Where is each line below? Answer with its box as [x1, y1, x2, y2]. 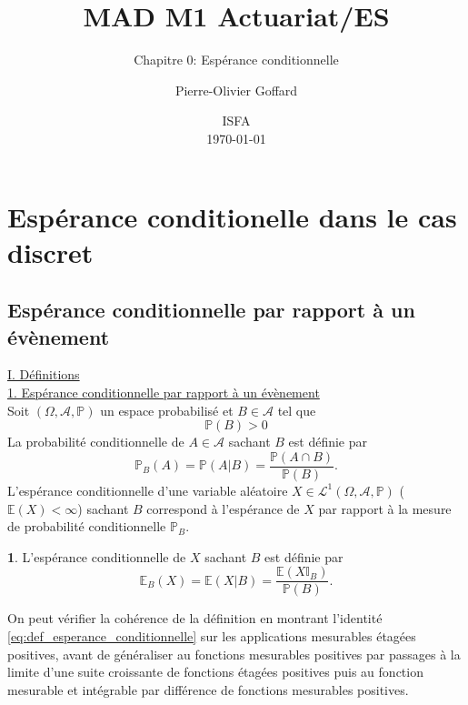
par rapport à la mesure [318, 499, 452, 518]
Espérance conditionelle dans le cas [7, 197, 457, 235]
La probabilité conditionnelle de [7, 432, 184, 451]
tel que [277, 400, 316, 419]
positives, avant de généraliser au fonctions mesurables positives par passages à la [7, 644, 461, 663]
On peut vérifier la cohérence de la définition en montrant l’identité [7, 609, 383, 628]
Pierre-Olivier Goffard [174, 80, 298, 99]
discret [7, 233, 94, 270]
